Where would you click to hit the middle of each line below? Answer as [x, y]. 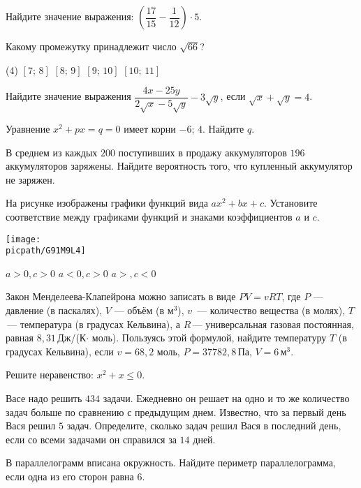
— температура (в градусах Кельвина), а [94, 324]
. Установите [291, 203]
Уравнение [28, 129]
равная [20, 338]
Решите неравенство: [50, 375]
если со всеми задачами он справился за [91, 439]
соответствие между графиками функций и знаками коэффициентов [149, 216]
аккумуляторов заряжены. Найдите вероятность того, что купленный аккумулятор [179, 166]
